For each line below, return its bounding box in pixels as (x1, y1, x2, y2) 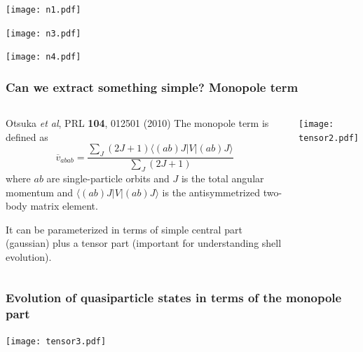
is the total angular (181, 171, 264, 185)
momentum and (6, 184, 74, 199)
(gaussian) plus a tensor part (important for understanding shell (6, 236, 282, 250)
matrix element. (30, 198, 98, 213)
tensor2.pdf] (299, 133, 359, 143)
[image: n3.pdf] (6, 28, 81, 39)
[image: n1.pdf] (6, 5, 81, 15)
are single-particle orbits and (46, 171, 170, 185)
